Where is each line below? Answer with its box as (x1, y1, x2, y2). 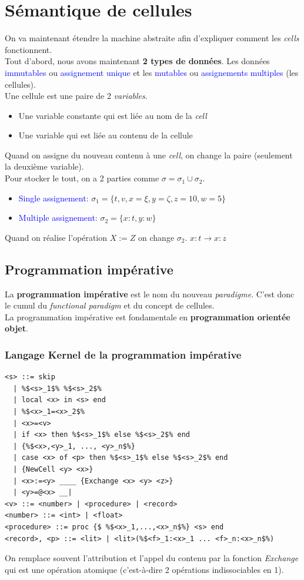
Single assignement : (18, 191, 89, 204)
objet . (5, 322, 28, 334)
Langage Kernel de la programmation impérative (5, 347, 242, 362)
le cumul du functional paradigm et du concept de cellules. (5, 299, 215, 311)
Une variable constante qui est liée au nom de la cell (18, 109, 207, 121)
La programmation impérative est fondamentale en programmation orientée (5, 310, 290, 323)
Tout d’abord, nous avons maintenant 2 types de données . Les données (5, 55, 270, 67)
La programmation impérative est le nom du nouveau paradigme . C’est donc (5, 287, 295, 300)
